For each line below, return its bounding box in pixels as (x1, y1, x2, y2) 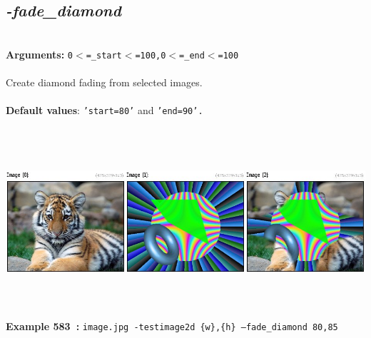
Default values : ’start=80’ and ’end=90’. (6, 103, 203, 118)
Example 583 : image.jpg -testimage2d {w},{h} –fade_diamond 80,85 (6, 319, 338, 334)
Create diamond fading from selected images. (6, 75, 203, 90)
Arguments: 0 (6, 46, 73, 61)
